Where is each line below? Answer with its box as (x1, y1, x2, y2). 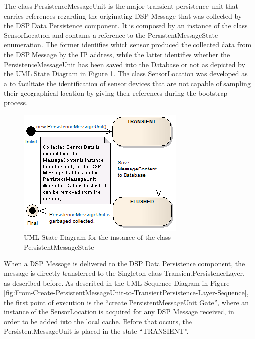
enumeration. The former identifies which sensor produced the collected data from (4, 39, 252, 50)
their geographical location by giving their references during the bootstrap (4, 88, 228, 98)
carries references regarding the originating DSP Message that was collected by (4, 10, 242, 21)
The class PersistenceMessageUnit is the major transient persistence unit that (4, 1, 238, 11)
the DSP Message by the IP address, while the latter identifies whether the (4, 49, 230, 59)
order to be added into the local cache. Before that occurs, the (4, 316, 192, 326)
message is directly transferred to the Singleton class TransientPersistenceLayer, (4, 268, 245, 278)
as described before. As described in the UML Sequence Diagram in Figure (4, 277, 230, 288)
